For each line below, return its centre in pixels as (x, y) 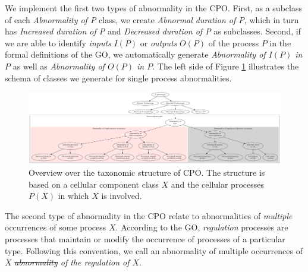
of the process (233, 42)
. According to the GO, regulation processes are (202, 227)
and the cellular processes (217, 184)
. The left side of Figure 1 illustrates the (226, 66)
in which (73, 196)
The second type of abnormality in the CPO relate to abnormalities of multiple (149, 215)
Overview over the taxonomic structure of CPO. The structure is (147, 173)
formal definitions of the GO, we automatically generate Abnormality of (135, 54)
